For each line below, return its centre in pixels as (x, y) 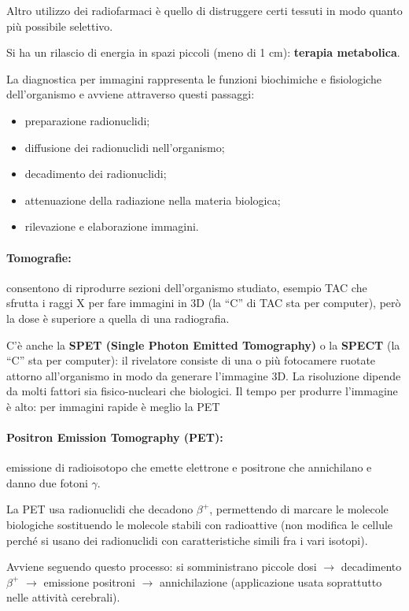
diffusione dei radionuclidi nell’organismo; (125, 147)
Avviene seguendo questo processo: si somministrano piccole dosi (162, 567)
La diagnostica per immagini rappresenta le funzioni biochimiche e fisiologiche (194, 78)
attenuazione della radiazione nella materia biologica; (153, 200)
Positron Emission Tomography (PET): (115, 437)
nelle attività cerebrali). (63, 597)
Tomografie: (39, 257)
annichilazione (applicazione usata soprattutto (271, 581)
